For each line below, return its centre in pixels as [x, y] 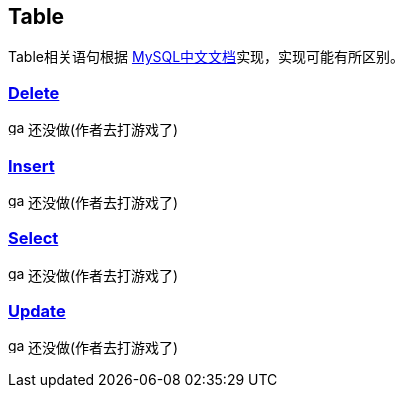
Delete [34, 92]
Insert [31, 165]
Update [37, 311]
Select [33, 238]
